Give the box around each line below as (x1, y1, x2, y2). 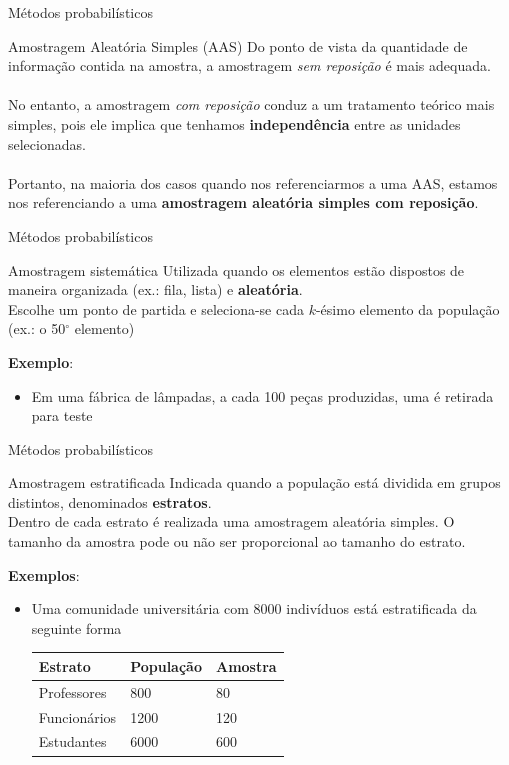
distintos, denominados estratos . (8, 491, 212, 512)
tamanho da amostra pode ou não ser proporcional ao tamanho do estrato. (8, 531, 466, 552)
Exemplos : (8, 564, 80, 585)
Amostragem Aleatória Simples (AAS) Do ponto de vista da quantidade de (8, 35, 468, 56)
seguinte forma (31, 617, 122, 638)
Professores (38, 681, 107, 702)
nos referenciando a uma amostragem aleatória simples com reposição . (8, 192, 479, 213)
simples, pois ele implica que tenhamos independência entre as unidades (8, 113, 461, 134)
